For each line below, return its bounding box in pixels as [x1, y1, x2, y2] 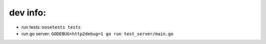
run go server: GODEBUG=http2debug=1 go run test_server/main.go [21, 30, 173, 36]
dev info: [9, 7, 46, 18]
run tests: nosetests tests [21, 24, 81, 30]
